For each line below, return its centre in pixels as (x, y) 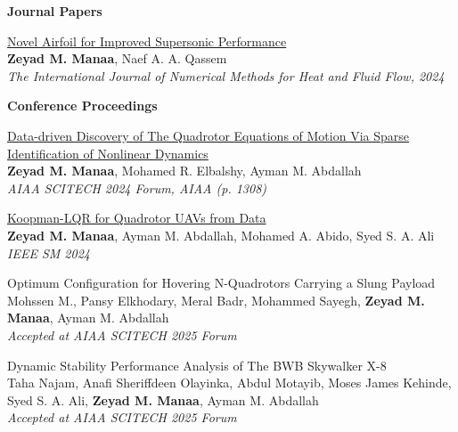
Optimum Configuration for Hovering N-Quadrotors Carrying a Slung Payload (221, 283)
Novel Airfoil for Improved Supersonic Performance (147, 41)
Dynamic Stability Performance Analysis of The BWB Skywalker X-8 (197, 365)
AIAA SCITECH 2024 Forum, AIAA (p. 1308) (137, 187)
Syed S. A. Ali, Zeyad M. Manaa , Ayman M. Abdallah (163, 399)
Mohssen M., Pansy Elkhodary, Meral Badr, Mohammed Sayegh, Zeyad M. (216, 300)
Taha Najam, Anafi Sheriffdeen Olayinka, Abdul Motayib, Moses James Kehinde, (229, 383)
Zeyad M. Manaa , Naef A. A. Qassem (117, 58)
